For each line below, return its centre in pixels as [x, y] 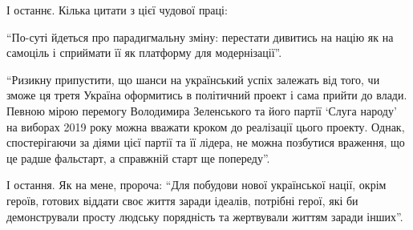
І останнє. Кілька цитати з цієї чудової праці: [117, 10]
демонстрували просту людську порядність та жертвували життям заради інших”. [205, 216]
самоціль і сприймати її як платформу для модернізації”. [144, 52]
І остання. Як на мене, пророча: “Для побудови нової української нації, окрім [196, 185]
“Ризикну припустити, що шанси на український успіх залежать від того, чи [193, 79]
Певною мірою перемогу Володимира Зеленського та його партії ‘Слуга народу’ [202, 110]
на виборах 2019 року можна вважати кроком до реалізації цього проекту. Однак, [206, 126]
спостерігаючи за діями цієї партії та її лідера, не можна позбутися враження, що [206, 142]
